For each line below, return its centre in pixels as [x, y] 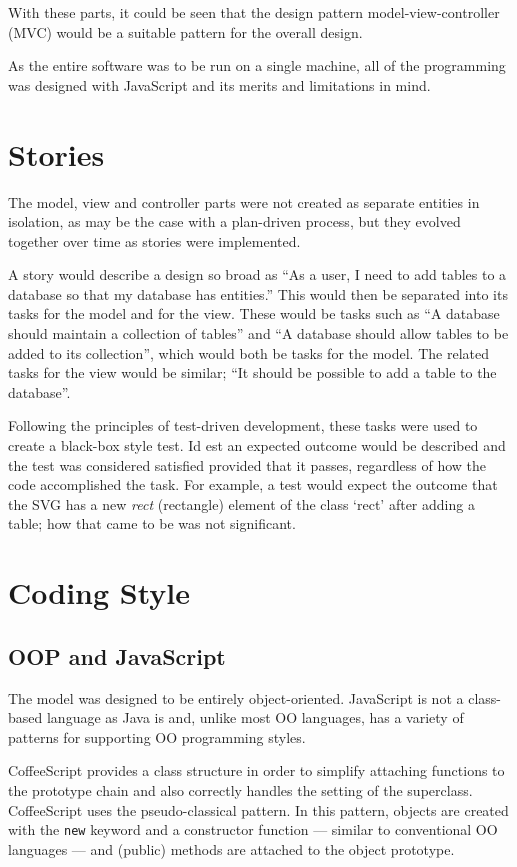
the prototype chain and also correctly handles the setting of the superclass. [240, 789]
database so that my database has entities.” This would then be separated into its [258, 293]
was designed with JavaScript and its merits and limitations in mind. [219, 84]
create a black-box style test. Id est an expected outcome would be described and [257, 445]
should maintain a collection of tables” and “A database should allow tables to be [258, 333]
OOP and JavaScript [117, 655]
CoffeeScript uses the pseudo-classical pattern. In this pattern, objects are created [258, 809]
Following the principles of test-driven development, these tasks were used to [243, 425]
